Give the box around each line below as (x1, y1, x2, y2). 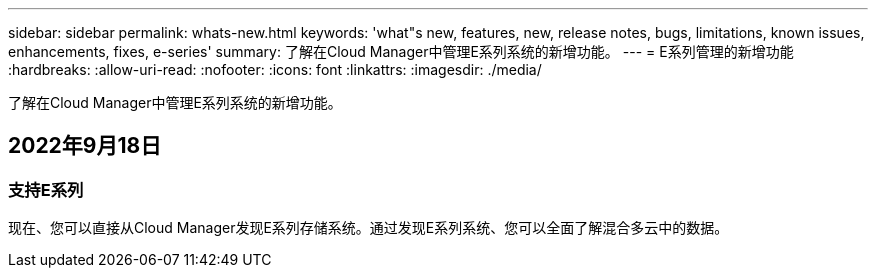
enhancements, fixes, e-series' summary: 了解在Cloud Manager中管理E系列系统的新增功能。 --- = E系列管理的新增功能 (8, 43, 794, 60)
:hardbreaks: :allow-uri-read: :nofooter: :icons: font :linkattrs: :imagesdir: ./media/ (8, 61, 542, 78)
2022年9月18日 (8, 133, 162, 159)
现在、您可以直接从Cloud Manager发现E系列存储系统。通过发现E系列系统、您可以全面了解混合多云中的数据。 (8, 219, 729, 237)
